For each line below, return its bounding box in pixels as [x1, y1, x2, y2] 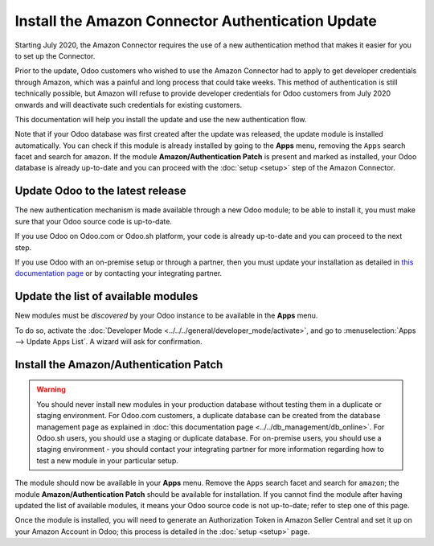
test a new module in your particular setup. [36, 455, 178, 466]
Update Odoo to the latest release [14, 184, 186, 198]
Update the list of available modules [14, 289, 199, 303]
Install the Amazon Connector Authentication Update [14, 12, 377, 30]
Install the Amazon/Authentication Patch [14, 358, 223, 372]
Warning [36, 384, 66, 394]
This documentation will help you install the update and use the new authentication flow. [14, 114, 307, 124]
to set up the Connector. [14, 51, 96, 60]
